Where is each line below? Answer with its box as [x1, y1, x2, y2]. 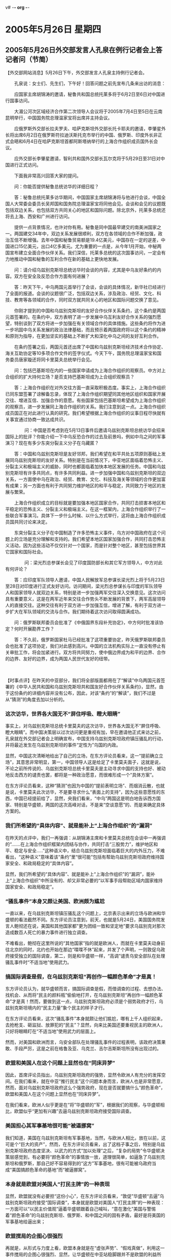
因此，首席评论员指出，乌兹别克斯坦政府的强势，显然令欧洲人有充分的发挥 [5, 1072, 161, 1078]
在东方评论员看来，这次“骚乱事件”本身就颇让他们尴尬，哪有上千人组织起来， [5, 1016, 165, 1022]
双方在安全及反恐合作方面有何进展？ [14, 273, 90, 279]
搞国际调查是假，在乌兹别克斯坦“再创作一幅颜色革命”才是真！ [5, 973, 157, 980]
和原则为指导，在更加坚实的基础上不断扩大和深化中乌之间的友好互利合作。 [5, 333, 161, 339]
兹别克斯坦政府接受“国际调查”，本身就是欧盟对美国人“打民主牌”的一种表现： [5, 1199, 165, 1206]
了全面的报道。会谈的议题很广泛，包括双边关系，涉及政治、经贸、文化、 [5, 290, 157, 296]
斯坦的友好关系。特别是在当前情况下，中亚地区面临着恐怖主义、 [32, 457, 166, 463]
